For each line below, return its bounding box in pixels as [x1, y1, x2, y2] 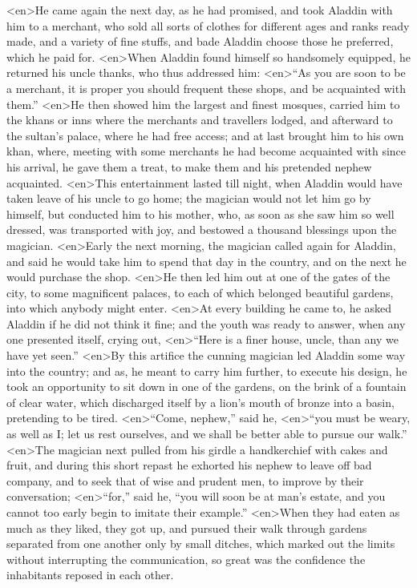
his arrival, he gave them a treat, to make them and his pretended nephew [6, 158, 372, 175]
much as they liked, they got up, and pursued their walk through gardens [6, 519, 367, 536]
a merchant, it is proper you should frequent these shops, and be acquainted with [6, 79, 406, 96]
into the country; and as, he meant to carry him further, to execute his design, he [6, 362, 407, 379]
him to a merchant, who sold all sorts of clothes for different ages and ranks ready [6, 17, 410, 34]
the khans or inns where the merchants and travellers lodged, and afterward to [6, 111, 393, 128]
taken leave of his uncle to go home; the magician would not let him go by [6, 190, 371, 207]
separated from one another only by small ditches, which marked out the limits [6, 535, 395, 552]
